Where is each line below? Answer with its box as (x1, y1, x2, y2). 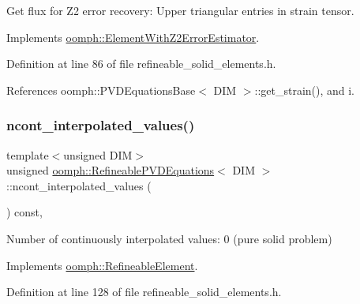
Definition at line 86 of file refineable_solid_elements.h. (6, 55, 276, 72)
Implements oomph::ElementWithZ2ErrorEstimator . (6, 28, 260, 45)
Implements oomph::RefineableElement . (6, 257, 198, 273)
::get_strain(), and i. (254, 81, 355, 98)
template (6, 146, 49, 163)
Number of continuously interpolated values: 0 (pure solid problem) (6, 230, 332, 246)
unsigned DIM (63, 146, 133, 163)
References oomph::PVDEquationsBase (6, 81, 196, 98)
